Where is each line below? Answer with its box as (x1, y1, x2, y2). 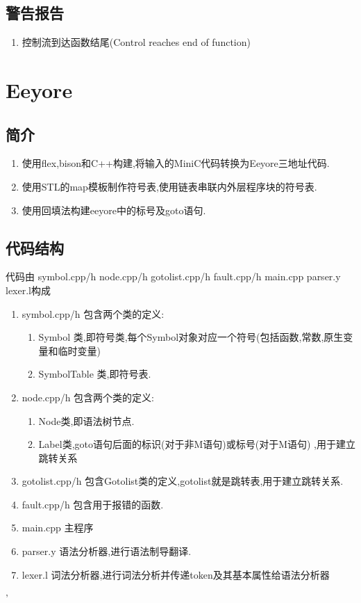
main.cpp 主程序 (22, 520, 94, 535)
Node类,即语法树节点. (38, 413, 135, 428)
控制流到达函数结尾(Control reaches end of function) (22, 35, 251, 49)
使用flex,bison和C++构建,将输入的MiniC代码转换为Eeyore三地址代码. (22, 156, 330, 170)
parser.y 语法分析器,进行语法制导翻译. (22, 544, 192, 558)
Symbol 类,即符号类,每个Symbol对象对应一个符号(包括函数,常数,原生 (38, 330, 344, 344)
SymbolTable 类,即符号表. (38, 367, 151, 381)
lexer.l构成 (6, 282, 51, 297)
